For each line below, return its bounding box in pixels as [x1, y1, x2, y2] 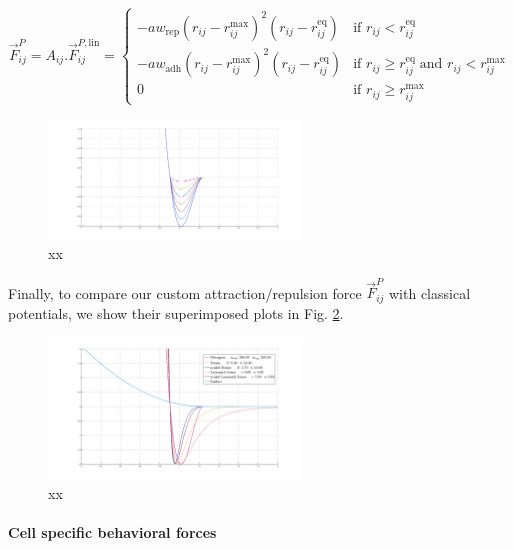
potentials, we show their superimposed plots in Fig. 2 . [8, 302, 344, 323]
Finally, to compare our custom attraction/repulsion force [8, 282, 362, 303]
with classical [389, 282, 471, 303]
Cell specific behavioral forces [8, 522, 217, 543]
